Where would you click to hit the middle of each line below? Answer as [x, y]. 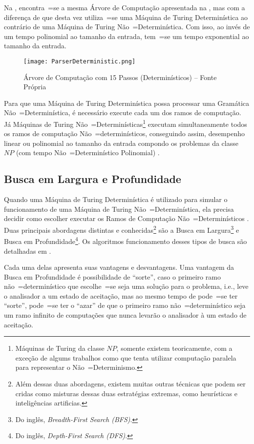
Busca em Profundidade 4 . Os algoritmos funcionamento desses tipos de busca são [126, 240]
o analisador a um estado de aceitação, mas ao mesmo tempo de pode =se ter [121, 295]
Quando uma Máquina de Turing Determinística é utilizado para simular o [116, 199]
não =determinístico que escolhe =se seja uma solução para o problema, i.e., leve [126, 286]
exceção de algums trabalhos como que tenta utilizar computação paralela [126, 357]
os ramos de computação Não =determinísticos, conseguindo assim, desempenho [124, 133]
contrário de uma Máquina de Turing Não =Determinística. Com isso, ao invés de [127, 27]
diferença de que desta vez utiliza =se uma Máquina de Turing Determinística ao [126, 17]
